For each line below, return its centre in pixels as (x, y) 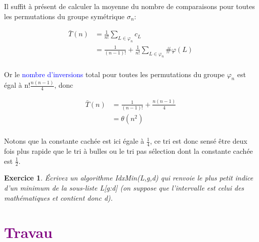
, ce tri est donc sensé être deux (199, 141)
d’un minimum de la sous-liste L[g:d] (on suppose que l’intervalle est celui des (124, 188)
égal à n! (17, 85)
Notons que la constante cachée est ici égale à (74, 141)
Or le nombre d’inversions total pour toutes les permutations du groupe (114, 74)
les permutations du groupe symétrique (64, 16)
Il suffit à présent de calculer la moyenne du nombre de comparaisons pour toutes (129, 6)
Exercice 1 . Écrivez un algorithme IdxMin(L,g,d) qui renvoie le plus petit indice (129, 178)
